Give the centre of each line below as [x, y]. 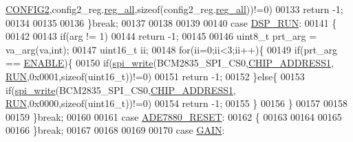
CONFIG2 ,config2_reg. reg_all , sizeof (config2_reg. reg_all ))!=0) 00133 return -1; [174, 9]
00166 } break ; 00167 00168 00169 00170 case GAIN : [115, 130]
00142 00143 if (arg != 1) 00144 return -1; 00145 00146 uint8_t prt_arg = [161, 36]
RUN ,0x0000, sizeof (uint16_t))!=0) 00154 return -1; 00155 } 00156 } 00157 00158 [176, 103]
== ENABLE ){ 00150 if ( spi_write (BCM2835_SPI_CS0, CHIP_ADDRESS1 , [170, 63]
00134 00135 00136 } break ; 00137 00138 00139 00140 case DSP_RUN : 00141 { [171, 22]
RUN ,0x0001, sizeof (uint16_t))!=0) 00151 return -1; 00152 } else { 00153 [155, 76]
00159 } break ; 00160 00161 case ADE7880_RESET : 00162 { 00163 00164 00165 [174, 116]
